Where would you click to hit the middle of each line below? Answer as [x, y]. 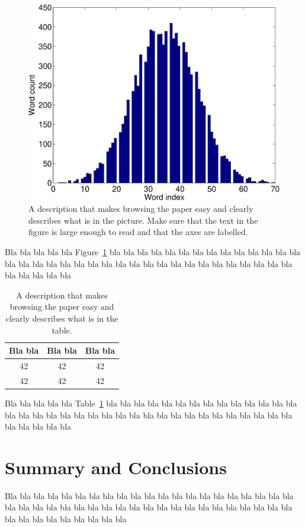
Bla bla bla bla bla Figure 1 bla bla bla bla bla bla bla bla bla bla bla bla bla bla [153, 251]
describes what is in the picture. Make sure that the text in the [143, 220]
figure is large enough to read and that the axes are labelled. [138, 232]
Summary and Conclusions [116, 467]
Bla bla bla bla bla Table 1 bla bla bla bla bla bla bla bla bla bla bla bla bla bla [151, 403]
